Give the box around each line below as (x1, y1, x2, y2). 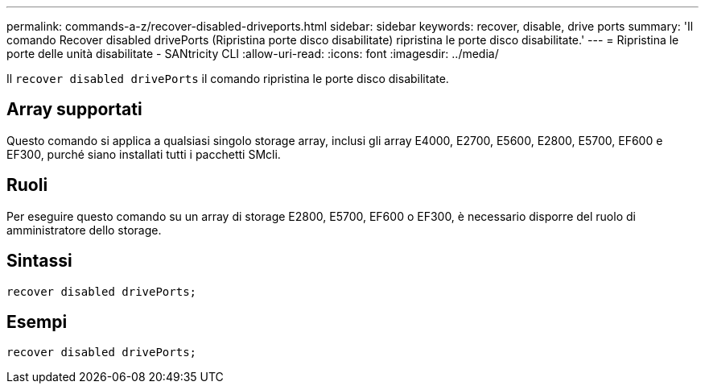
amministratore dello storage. (6, 222, 162, 237)
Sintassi (6, 251, 72, 272)
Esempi (6, 311, 68, 332)
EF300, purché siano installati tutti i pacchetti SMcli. (6, 147, 281, 161)
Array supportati (6, 99, 142, 120)
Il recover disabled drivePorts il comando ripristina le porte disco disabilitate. (6, 72, 449, 85)
